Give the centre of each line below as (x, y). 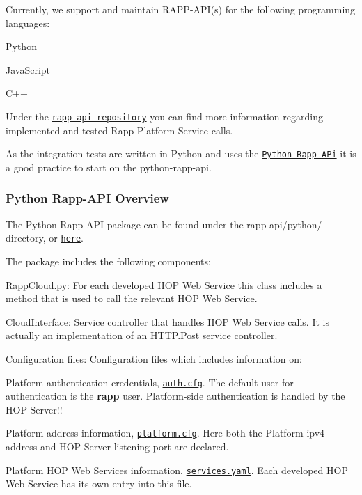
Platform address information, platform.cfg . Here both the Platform (155, 433)
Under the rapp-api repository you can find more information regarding (164, 116)
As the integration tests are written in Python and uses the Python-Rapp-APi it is (181, 154)
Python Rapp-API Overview (87, 198)
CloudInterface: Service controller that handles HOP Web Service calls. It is (167, 321)
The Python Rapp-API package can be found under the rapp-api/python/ (164, 224)
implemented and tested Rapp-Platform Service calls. (119, 130)
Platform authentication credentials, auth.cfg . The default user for (150, 382)
